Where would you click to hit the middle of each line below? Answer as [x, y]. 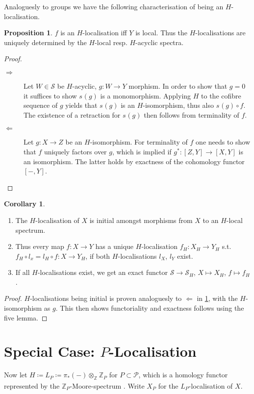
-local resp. [111, 42]
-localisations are [220, 33]
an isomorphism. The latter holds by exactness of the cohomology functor [134, 161]
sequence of [41, 105]
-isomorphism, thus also [178, 105]
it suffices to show [50, 95]
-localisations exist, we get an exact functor [102, 272]
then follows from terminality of [191, 114]
